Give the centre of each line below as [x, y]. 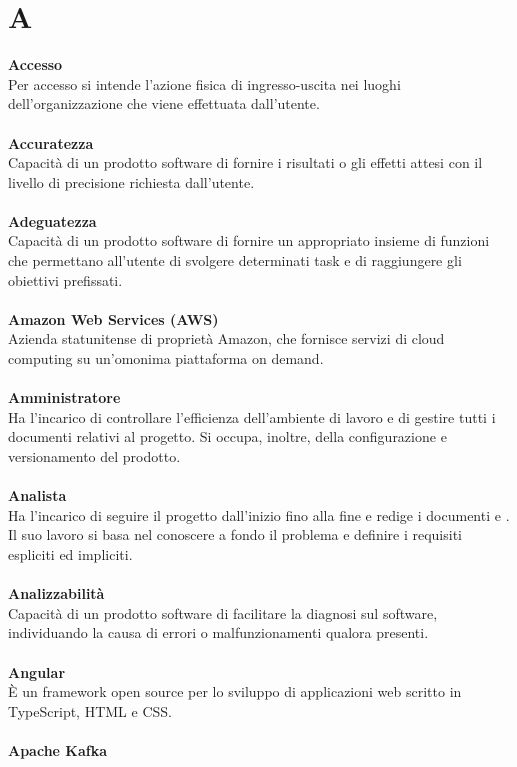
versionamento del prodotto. [94, 456]
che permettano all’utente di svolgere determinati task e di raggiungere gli [235, 260]
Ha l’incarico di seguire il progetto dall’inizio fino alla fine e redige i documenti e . [259, 514]
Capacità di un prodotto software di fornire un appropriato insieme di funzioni [249, 240]
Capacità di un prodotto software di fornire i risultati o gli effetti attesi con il [245, 162]
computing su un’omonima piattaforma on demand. [166, 358]
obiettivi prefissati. [65, 279]
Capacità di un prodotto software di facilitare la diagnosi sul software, [223, 612]
